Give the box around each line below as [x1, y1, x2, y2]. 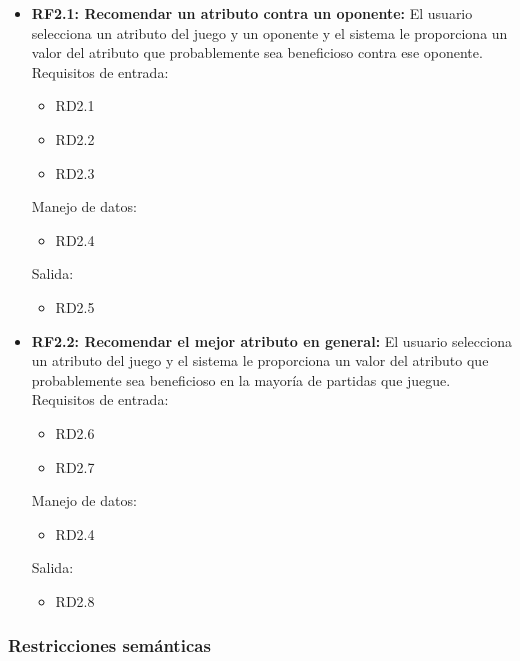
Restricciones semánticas [8, 633, 211, 658]
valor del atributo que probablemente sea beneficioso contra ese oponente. [31, 42, 483, 63]
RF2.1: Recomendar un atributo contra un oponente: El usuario [31, 3, 473, 23]
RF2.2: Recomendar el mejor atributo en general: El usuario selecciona [31, 330, 512, 351]
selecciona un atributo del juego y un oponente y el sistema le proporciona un [31, 22, 508, 43]
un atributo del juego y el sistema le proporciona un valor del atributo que [31, 350, 489, 371]
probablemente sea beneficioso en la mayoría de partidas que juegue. [31, 369, 451, 390]
